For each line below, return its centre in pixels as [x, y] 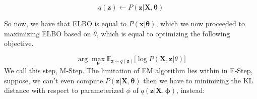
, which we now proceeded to [200, 23]
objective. [19, 43]
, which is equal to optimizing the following [163, 33]
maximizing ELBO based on [48, 33]
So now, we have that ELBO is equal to [65, 23]
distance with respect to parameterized [64, 90]
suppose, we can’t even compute [54, 80]
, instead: [191, 90]
